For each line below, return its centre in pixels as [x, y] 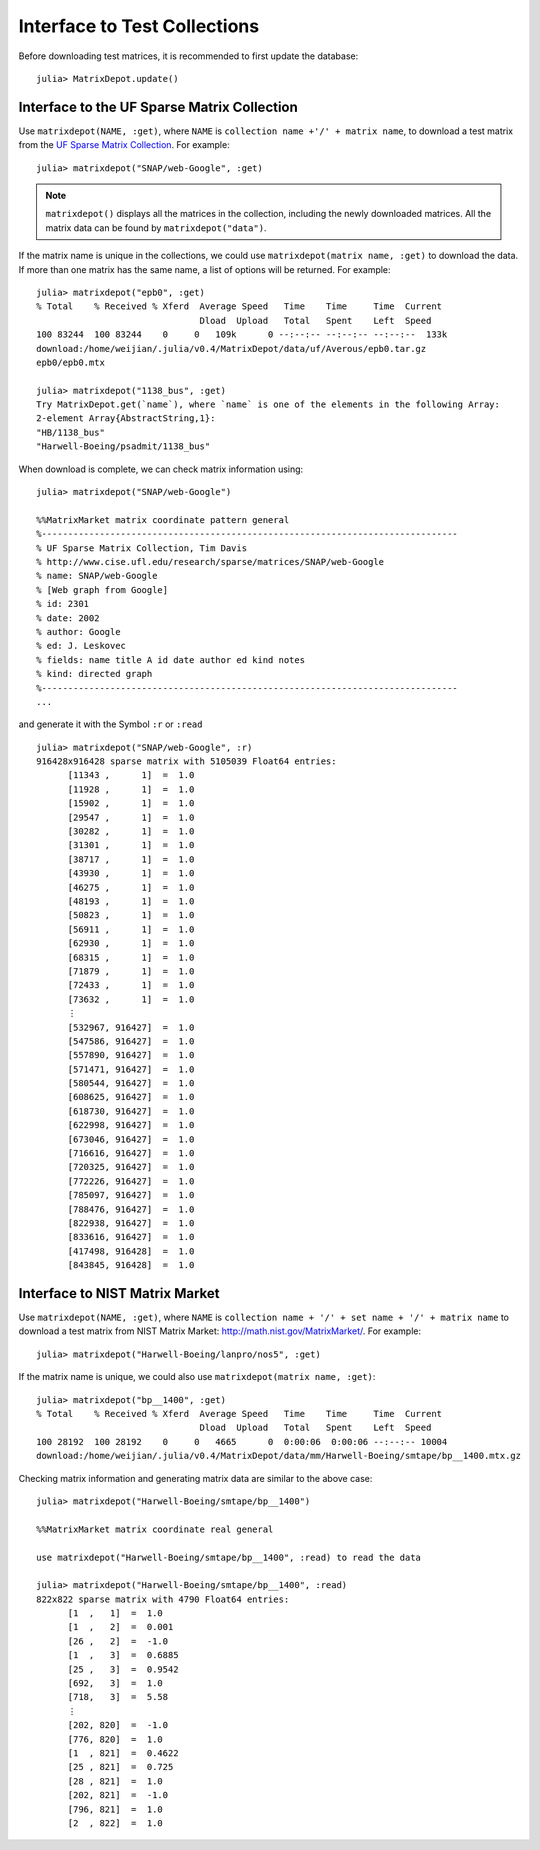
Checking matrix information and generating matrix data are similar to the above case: [195, 1478]
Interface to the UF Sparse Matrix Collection [158, 106]
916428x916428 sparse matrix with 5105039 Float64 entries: [186, 761]
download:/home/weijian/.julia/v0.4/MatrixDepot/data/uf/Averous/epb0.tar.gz [231, 348]
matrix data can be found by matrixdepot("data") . [156, 227]
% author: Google [78, 631]
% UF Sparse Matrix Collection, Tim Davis [142, 548]
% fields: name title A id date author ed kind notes [170, 659]
